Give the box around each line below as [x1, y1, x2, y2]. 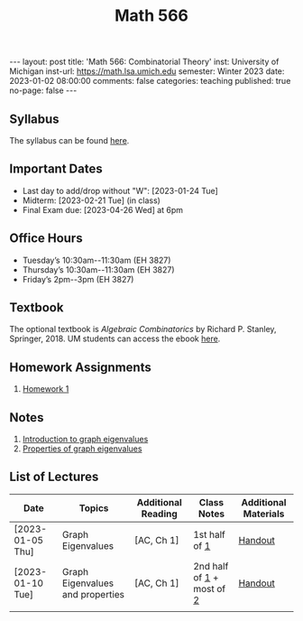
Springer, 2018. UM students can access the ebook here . [9, 333, 221, 344]
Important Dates [9, 162, 103, 177]
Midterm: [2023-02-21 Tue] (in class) [22, 195, 161, 206]
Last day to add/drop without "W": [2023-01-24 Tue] [22, 185, 218, 196]
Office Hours [9, 231, 83, 246]
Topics [78, 502, 109, 514]
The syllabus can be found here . [9, 135, 130, 145]
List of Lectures [9, 469, 99, 485]
